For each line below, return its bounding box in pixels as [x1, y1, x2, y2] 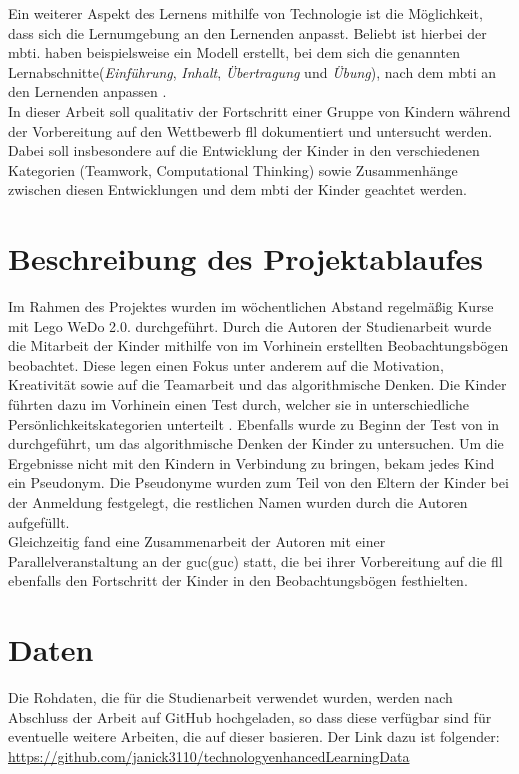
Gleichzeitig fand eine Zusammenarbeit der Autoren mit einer [8, 531, 386, 552]
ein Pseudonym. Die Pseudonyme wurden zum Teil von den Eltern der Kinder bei [8, 472, 509, 493]
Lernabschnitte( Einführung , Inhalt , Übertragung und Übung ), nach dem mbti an [8, 61, 497, 82]
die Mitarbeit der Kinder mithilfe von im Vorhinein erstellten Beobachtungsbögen [8, 335, 509, 356]
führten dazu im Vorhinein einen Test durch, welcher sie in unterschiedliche [8, 394, 469, 415]
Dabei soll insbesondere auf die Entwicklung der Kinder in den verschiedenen [8, 140, 480, 161]
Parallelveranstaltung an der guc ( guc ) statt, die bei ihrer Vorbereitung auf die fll [8, 550, 503, 571]
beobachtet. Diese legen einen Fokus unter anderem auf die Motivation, [8, 354, 444, 375]
